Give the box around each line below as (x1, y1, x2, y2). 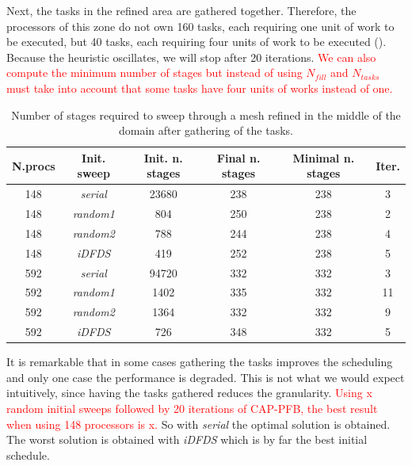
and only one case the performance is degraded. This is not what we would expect (6, 369, 405, 385)
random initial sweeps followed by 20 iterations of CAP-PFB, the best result (6, 399, 378, 416)
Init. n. (143, 149, 183, 166)
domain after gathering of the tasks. (119, 122, 293, 139)
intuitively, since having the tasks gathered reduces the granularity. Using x (6, 384, 372, 401)
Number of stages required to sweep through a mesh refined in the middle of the (11, 106, 401, 123)
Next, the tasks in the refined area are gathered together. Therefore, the (6, 2, 357, 18)
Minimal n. (292, 149, 355, 166)
